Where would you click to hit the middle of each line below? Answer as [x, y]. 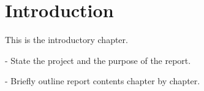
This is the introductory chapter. [66, 40]
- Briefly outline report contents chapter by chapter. [103, 81]
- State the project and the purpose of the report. [98, 60]
